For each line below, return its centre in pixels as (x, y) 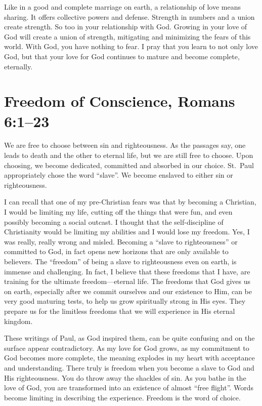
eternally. (18, 66)
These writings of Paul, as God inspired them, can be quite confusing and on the (129, 338)
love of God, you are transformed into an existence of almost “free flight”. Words (129, 388)
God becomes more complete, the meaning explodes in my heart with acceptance (129, 358)
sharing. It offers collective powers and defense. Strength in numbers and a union (129, 16)
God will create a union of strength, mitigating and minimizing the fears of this (127, 36)
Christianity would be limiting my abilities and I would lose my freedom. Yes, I (127, 232)
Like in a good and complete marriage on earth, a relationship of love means (122, 7)
